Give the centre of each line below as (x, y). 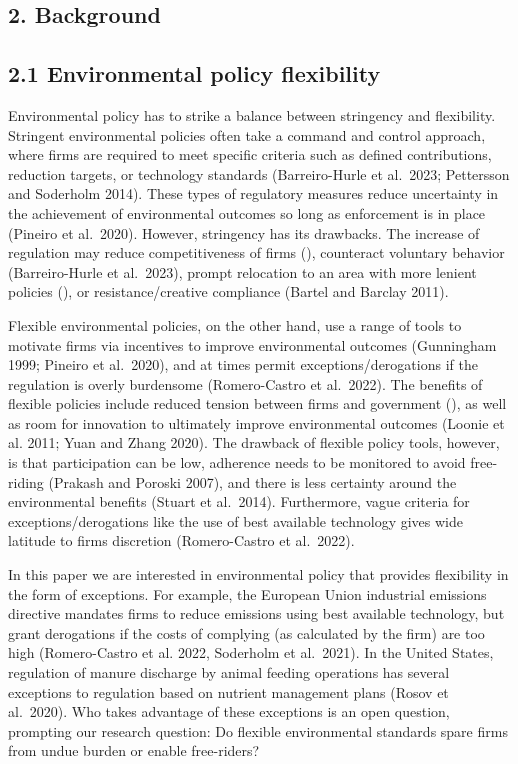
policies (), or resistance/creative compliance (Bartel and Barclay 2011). (228, 291)
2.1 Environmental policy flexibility (194, 73)
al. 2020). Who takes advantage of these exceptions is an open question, (229, 711)
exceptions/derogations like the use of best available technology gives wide (235, 520)
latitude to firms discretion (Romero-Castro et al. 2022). (181, 540)
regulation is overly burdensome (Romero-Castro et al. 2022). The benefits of (245, 383)
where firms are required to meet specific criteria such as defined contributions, (250, 154)
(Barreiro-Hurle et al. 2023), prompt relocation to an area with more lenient (242, 271)
